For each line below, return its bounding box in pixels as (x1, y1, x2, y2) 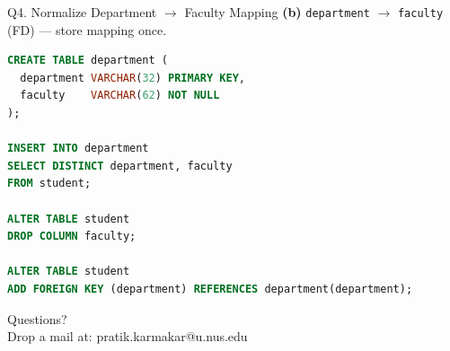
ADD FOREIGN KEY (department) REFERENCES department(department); (7, 282, 413, 295)
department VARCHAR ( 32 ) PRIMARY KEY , (20, 71, 245, 84)
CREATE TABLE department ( (7, 54, 168, 67)
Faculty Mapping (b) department (184, 3, 370, 21)
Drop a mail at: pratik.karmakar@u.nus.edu (7, 327, 248, 346)
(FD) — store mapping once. (7, 20, 167, 39)
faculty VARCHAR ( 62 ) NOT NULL (20, 89, 220, 102)
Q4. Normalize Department (7, 3, 157, 21)
